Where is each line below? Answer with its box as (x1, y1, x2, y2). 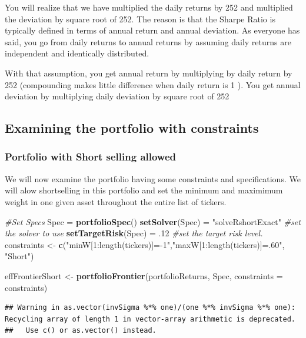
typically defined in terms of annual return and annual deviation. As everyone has (5, 24, 300, 36)
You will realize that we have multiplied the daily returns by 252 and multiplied (5, 1, 293, 13)
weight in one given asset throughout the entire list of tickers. (5, 195, 227, 208)
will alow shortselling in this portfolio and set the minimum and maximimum (5, 184, 283, 196)
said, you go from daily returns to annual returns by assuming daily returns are (5, 35, 291, 48)
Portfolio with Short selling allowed (5, 149, 176, 164)
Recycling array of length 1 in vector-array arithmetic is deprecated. (5, 314, 295, 323)
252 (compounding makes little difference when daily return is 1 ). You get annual (5, 78, 301, 91)
